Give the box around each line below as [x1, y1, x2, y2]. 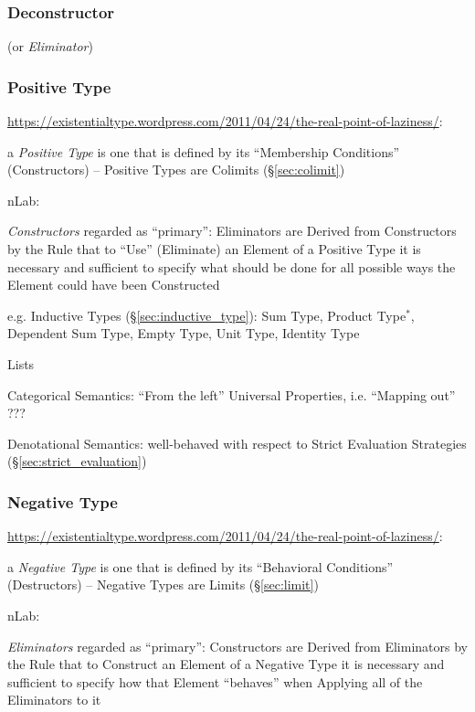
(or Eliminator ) [7, 37, 93, 56]
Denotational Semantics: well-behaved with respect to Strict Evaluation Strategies [7, 433, 467, 452]
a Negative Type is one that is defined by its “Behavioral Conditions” [7, 557, 394, 576]
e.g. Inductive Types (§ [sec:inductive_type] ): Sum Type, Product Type [7, 305, 406, 324]
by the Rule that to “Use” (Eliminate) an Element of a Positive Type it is [7, 239, 421, 258]
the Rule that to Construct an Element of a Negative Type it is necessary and [7, 654, 445, 674]
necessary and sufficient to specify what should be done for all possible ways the [7, 257, 456, 276]
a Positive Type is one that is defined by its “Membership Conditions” [7, 142, 400, 161]
